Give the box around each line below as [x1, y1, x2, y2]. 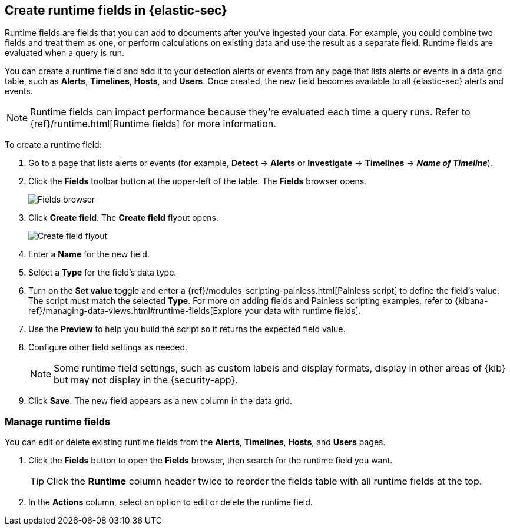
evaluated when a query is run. [5, 48, 124, 58]
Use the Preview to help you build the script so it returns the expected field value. [28, 324, 346, 334]
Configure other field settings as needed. [28, 342, 188, 353]
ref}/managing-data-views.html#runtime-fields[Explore [28, 306, 243, 316]
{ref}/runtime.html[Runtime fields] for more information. [30, 118, 276, 130]
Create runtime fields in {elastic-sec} [5, 3, 227, 18]
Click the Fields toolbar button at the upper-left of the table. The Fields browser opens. [28, 176, 367, 187]
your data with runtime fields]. [244, 306, 361, 316]
